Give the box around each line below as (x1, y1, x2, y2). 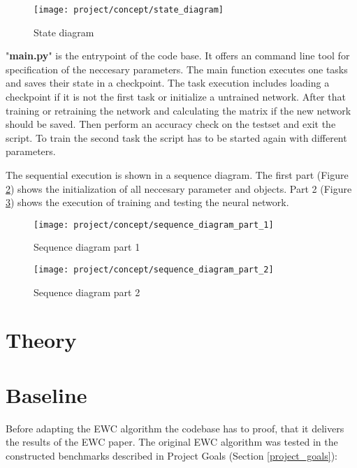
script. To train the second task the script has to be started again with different (6, 130, 347, 145)
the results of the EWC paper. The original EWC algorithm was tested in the (6, 434, 338, 449)
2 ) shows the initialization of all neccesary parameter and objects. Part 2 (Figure (6, 181, 352, 196)
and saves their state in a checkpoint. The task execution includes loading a (6, 75, 330, 90)
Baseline (6, 380, 87, 409)
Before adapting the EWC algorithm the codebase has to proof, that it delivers (6, 421, 344, 435)
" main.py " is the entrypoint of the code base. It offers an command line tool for (6, 48, 350, 63)
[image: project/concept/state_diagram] (34, 5, 224, 15)
